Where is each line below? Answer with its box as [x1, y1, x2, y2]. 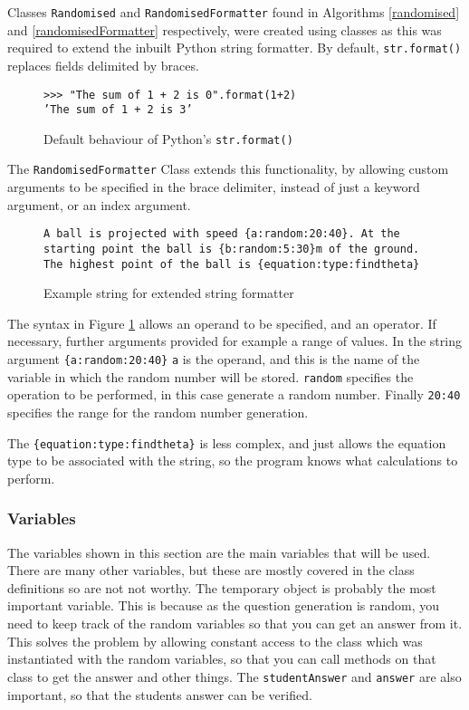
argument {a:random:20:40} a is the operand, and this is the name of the [7, 350, 420, 369]
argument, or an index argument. [7, 195, 191, 214]
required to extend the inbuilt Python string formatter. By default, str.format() [7, 38, 462, 57]
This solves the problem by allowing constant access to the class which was [7, 631, 423, 650]
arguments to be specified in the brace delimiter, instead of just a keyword [7, 177, 420, 197]
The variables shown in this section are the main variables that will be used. [7, 542, 431, 561]
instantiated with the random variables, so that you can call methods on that [7, 649, 436, 668]
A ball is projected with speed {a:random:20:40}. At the [43, 227, 400, 241]
